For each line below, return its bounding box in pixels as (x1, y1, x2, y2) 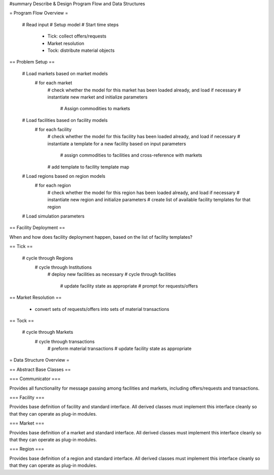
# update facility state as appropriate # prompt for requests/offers (60, 282, 198, 289)
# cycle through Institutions (35, 264, 92, 270)
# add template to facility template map (47, 164, 129, 170)
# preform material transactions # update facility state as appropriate (47, 345, 192, 352)
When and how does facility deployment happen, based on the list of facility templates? (9, 234, 193, 240)
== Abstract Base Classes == (9, 366, 71, 372)
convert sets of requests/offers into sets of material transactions (35, 306, 169, 312)
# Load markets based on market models (22, 70, 108, 76)
